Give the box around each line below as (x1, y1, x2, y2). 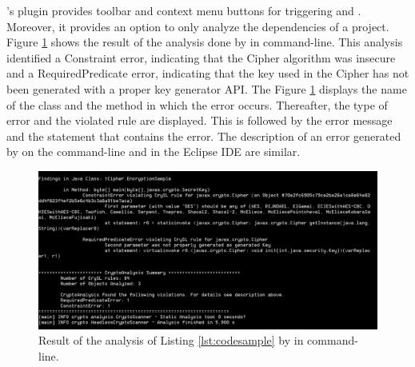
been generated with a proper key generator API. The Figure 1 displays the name (6, 80, 407, 97)
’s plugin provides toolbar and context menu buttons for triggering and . (6, 2, 361, 18)
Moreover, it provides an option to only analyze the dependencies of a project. (6, 18, 389, 34)
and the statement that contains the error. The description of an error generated (6, 127, 401, 144)
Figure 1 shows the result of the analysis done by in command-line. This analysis (6, 34, 403, 50)
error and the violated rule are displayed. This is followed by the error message (6, 112, 393, 129)
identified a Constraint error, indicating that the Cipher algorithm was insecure (6, 49, 396, 66)
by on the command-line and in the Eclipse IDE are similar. (6, 143, 301, 160)
